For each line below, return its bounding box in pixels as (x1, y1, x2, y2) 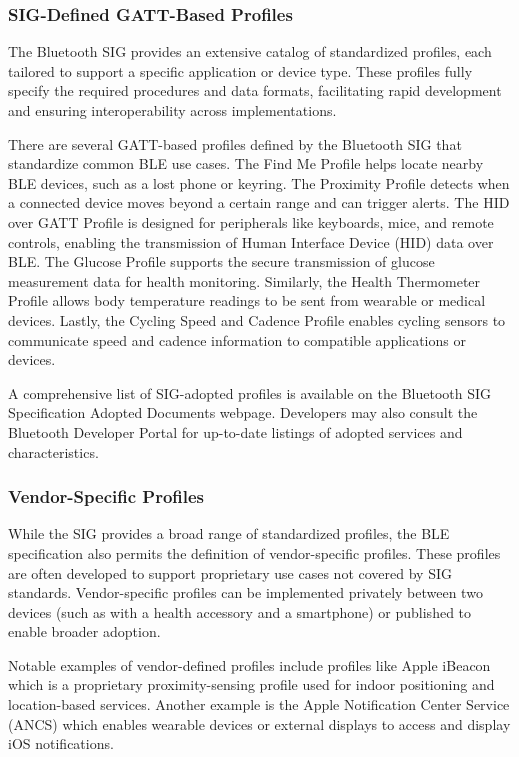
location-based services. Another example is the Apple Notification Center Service (8, 694, 510, 715)
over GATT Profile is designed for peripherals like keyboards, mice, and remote (8, 211, 494, 232)
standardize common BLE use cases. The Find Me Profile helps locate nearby (8, 153, 484, 174)
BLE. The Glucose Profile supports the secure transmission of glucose (8, 251, 435, 272)
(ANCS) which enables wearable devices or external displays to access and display (8, 713, 511, 734)
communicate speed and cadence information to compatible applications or (8, 329, 466, 350)
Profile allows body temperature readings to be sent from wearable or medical (8, 290, 486, 311)
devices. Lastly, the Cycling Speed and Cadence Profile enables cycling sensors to (8, 309, 506, 330)
